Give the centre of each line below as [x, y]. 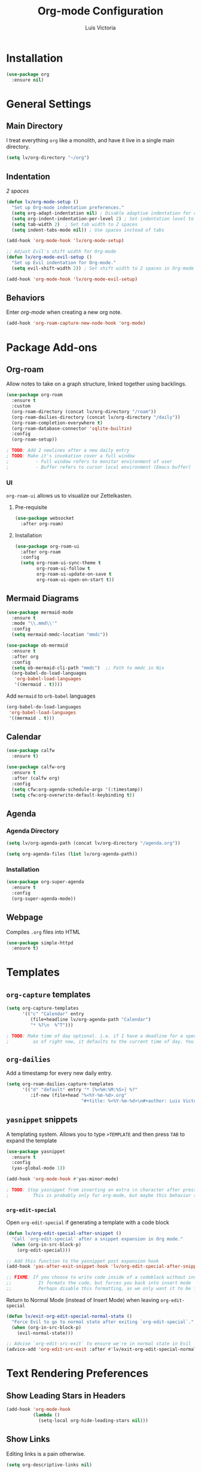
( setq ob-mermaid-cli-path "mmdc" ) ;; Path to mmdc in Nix [88, 668]
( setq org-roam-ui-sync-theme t [61, 563]
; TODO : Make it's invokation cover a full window [71, 456]
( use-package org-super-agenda [45, 882]
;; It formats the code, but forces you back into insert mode [99, 1283]
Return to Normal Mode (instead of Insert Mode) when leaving [83, 1300]
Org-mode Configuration [100, 11]
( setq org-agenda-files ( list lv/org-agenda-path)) [72, 854]
